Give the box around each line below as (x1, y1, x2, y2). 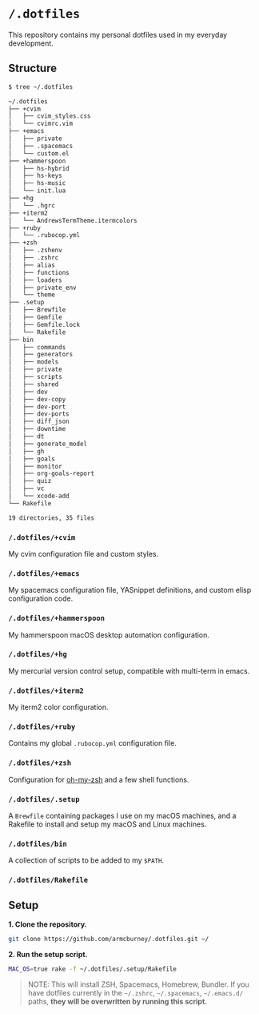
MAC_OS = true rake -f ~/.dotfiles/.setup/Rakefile (8, 964, 177, 973)
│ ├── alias (8, 261, 56, 269)
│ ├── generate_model (8, 440, 88, 448)
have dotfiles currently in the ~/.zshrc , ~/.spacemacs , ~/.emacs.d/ (27, 988, 244, 997)
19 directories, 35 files (8, 513, 94, 522)
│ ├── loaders (8, 276, 62, 284)
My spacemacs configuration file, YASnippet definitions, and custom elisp (8, 585, 252, 595)
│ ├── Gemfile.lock (8, 320, 81, 328)
